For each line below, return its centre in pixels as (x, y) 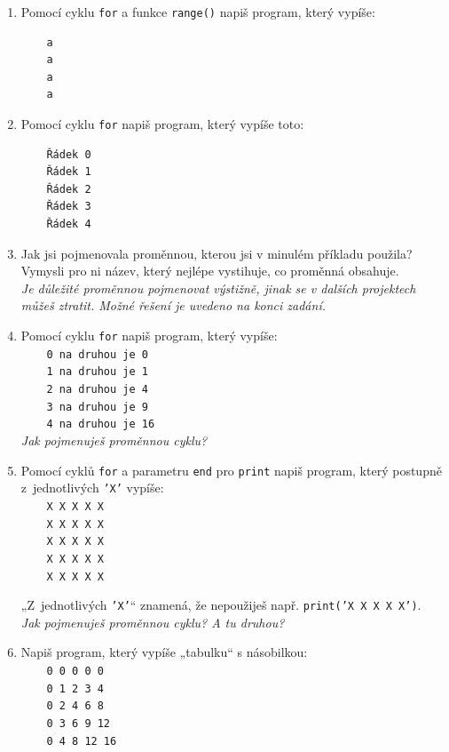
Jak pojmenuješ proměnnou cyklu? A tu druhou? (153, 622)
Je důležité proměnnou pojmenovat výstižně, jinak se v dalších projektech (218, 288)
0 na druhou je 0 (97, 354)
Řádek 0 (69, 154)
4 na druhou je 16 (101, 424)
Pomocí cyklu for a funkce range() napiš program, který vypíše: (198, 12)
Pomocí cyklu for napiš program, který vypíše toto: (162, 124)
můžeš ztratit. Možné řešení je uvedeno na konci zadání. (173, 305)
